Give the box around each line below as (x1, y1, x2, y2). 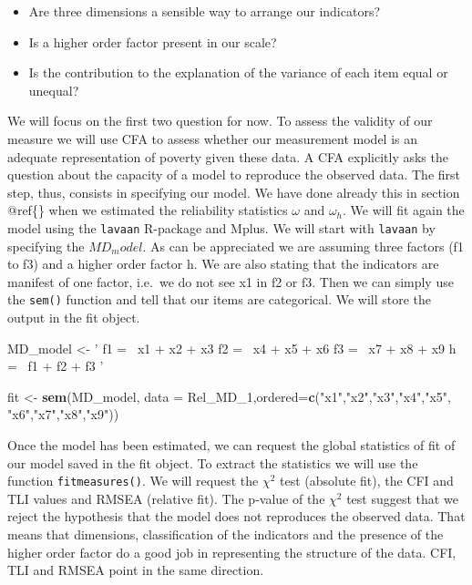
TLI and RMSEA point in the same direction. (7, 560, 264, 580)
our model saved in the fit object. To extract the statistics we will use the (7, 453, 418, 472)
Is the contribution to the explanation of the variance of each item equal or (28, 63, 448, 82)
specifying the (7, 236, 85, 255)
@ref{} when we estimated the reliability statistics (7, 200, 288, 220)
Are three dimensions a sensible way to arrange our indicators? (28, 2, 381, 20)
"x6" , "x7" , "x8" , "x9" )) (7, 405, 119, 424)
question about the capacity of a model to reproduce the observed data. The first (7, 165, 460, 184)
